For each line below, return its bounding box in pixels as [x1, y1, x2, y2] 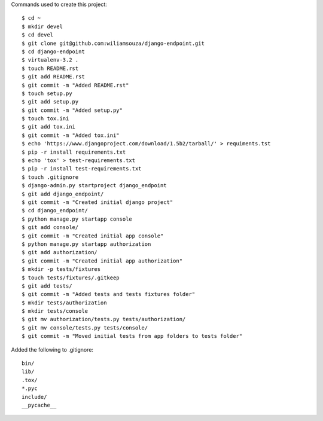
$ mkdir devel [22, 23, 63, 30]
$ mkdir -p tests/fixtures [22, 266, 101, 273]
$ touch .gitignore [22, 173, 79, 181]
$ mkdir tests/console [22, 308, 89, 315]
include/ [22, 393, 47, 400]
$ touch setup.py [22, 90, 72, 97]
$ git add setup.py [22, 99, 79, 105]
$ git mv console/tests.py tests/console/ [22, 324, 148, 331]
